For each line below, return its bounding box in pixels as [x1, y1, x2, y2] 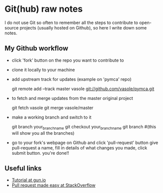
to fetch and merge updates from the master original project [11, 95, 134, 101]
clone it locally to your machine [11, 67, 75, 72]
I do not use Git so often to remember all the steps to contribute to [4, 20, 138, 25]
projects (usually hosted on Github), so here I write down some [20, 24, 147, 30]
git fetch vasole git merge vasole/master [11, 104, 94, 111]
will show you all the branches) [11, 130, 75, 136]
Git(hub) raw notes [4, 3, 83, 15]
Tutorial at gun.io [11, 177, 46, 183]
